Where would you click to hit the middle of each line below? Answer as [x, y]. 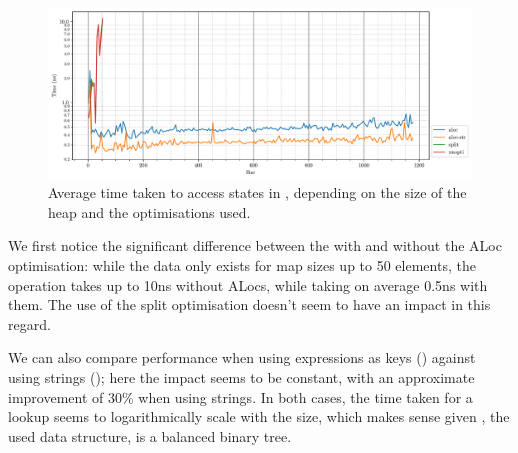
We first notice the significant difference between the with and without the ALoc [255, 245]
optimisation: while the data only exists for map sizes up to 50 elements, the [242, 264]
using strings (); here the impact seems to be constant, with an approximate [241, 376]
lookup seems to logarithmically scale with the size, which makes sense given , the [259, 416]
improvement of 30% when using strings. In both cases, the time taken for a [240, 396]
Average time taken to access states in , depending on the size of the [257, 192]
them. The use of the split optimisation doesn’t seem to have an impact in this [249, 304]
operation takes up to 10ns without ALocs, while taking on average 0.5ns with [248, 284]
